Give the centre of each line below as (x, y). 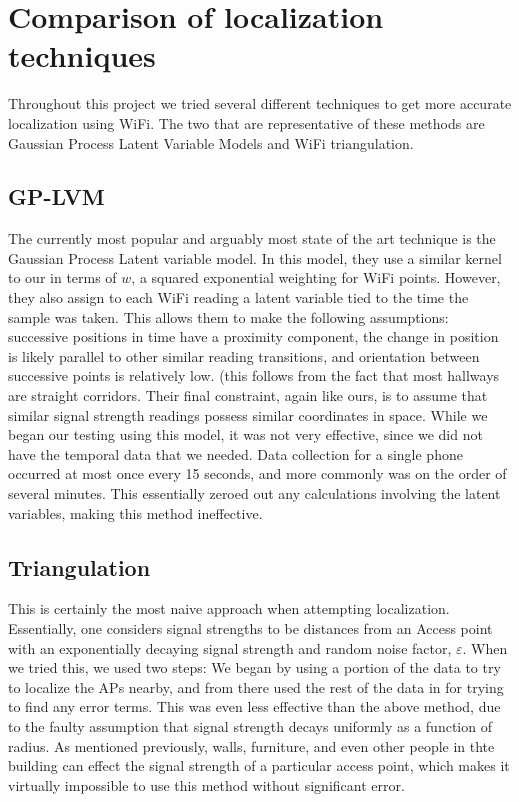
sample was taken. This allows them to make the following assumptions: (228, 316)
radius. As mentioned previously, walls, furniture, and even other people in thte (251, 745)
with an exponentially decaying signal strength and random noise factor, (230, 647)
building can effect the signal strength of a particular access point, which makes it (259, 765)
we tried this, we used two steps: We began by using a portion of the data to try (254, 667)
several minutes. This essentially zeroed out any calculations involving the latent (254, 493)
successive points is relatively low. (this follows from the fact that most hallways (254, 375)
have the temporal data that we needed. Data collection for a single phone (235, 453)
